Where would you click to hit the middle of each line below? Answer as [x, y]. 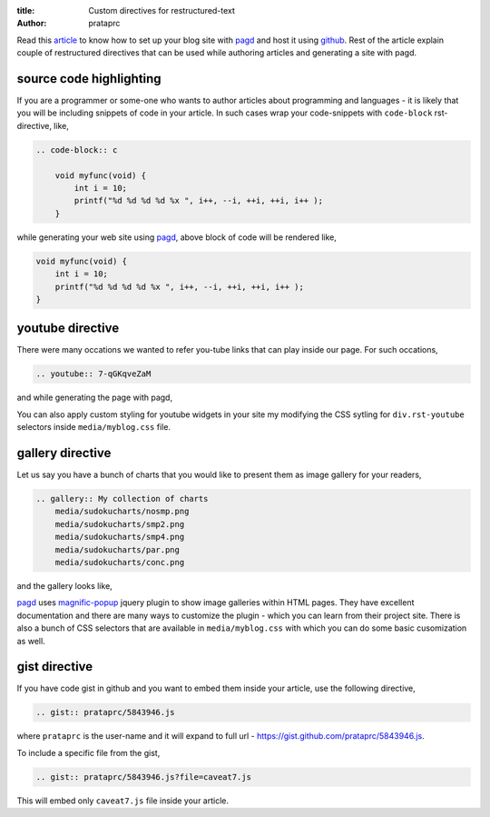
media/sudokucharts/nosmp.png [122, 512]
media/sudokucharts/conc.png [120, 563]
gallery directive [64, 453]
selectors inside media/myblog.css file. [94, 427]
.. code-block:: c [77, 149]
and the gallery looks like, [64, 586]
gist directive [55, 667]
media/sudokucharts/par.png [118, 549]
